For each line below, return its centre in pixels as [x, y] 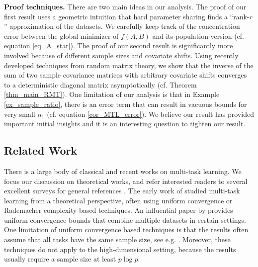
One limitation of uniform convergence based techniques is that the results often [126, 229]
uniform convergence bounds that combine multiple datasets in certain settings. [125, 220]
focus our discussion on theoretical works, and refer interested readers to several [126, 181]
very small [20, 114]
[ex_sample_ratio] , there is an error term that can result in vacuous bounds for [126, 104]
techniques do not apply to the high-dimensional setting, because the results [120, 249]
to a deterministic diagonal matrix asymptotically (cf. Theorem [100, 84]
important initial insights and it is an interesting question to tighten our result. [125, 124]
